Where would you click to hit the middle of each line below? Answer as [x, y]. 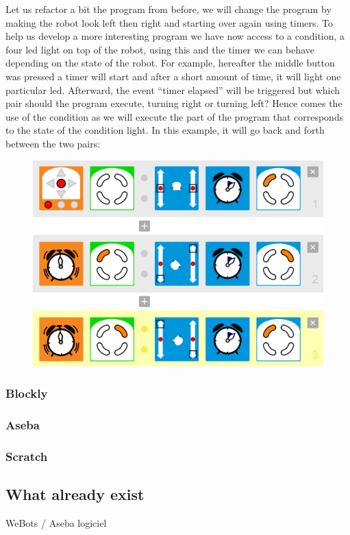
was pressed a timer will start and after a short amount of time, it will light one [173, 76]
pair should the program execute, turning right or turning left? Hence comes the [174, 103]
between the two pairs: [53, 143]
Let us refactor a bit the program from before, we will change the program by [168, 9]
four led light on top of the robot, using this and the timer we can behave [160, 49]
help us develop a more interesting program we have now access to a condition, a [175, 36]
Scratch [27, 456]
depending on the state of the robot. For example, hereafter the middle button [170, 63]
